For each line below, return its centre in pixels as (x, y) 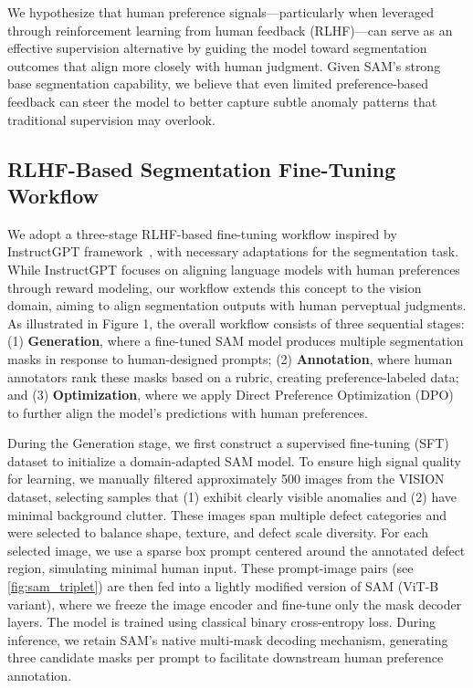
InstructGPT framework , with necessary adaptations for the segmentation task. (233, 251)
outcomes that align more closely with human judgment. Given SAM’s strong (224, 65)
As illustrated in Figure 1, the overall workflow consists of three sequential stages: (236, 323)
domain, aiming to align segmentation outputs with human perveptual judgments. (237, 305)
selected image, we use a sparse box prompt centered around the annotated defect (236, 550)
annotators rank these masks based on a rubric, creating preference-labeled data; (233, 376)
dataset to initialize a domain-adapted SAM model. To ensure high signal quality (234, 460)
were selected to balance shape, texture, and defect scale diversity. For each (218, 532)
